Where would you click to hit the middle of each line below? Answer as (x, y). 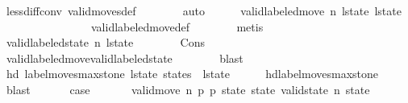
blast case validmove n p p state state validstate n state (188, 89)
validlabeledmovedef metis (177, 26)
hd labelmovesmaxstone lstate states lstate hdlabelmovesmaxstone (192, 74)
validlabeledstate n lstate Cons (106, 42)
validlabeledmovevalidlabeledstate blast (125, 58)
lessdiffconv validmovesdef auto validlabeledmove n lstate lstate (204, 10)
